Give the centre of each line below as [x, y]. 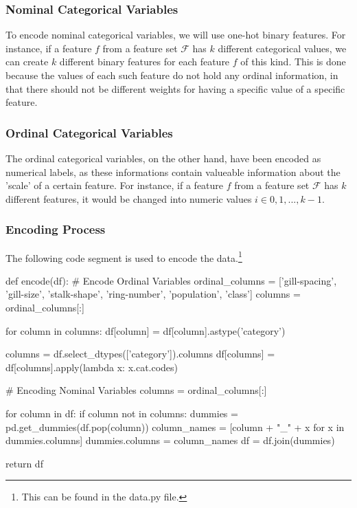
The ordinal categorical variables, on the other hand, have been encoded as [163, 158]
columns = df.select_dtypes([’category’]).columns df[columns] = [140, 354]
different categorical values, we [282, 48]
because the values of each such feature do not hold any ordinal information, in [172, 75]
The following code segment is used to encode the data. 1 [124, 256]
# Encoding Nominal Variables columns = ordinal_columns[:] [136, 390]
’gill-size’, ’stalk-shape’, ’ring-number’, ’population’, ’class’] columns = [153, 294]
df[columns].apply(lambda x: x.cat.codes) [92, 367]
